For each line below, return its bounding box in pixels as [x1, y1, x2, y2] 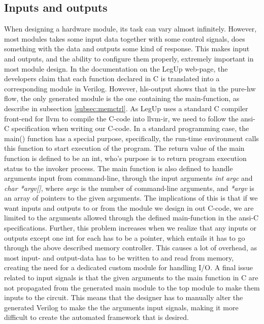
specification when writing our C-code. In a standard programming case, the [11, 123, 249, 134]
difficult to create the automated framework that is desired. [4, 312, 189, 322]
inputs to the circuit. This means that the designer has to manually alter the [4, 292, 243, 303]
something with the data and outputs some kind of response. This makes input [4, 43, 250, 54]
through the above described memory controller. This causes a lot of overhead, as [4, 242, 257, 253]
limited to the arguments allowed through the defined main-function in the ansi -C [4, 212, 259, 223]
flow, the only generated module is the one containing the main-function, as [4, 93, 240, 104]
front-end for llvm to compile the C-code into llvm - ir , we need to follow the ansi [4, 113, 253, 123]
